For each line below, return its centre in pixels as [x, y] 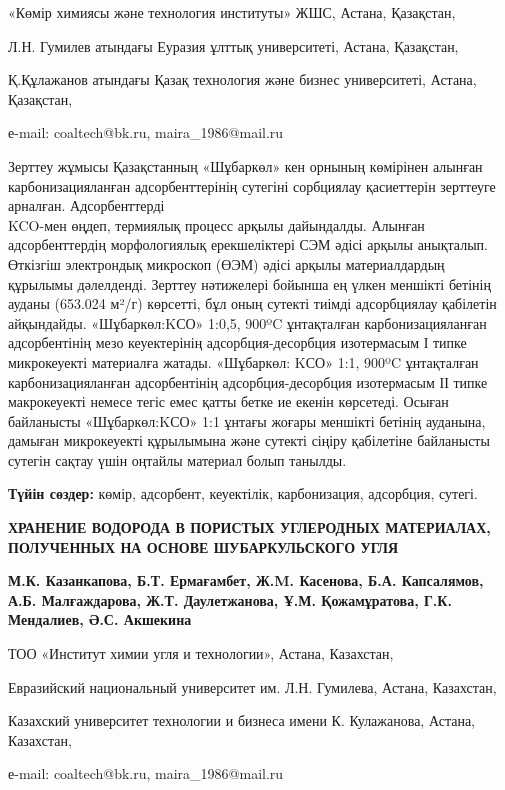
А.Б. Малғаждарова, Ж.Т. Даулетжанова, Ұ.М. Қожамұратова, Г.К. [230, 599]
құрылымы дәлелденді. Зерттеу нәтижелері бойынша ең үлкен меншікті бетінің [249, 283]
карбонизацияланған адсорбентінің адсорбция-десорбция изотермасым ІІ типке [248, 381]
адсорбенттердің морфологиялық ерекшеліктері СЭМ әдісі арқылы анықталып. [248, 244]
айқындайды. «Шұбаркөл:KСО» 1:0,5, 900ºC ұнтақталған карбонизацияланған [247, 322]
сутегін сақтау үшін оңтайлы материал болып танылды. [177, 459]
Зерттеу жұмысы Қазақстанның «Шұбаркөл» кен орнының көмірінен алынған [245, 165]
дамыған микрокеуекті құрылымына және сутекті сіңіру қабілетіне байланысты [249, 440]
